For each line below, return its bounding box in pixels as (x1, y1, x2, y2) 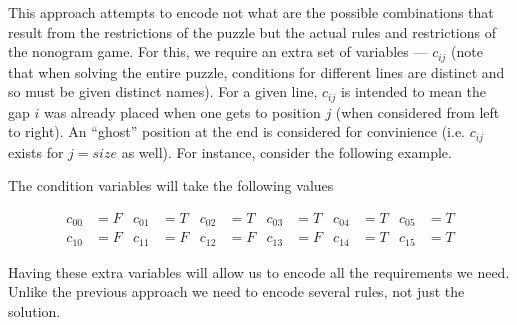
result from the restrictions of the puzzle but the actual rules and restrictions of (8, 21, 497, 42)
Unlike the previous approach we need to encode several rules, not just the (8, 281, 465, 302)
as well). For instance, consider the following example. (121, 141, 452, 162)
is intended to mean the (340, 81, 487, 102)
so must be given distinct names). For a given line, (8, 81, 318, 102)
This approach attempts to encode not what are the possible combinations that (8, 2, 494, 22)
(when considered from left (335, 101, 500, 122)
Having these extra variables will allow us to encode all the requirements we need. (8, 261, 510, 282)
